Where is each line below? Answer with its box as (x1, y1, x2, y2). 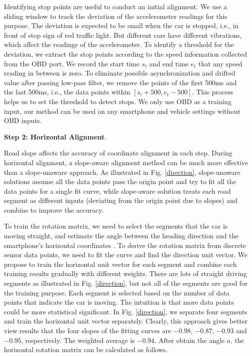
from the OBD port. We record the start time (4, 58, 140, 68)
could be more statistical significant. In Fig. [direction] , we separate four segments (4, 306, 248, 316)
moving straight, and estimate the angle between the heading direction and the (4, 231, 239, 241)
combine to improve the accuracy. (4, 204, 104, 215)
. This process (192, 87, 234, 97)
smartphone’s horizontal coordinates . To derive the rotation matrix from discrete (4, 240, 246, 250)
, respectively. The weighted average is (21, 335, 135, 345)
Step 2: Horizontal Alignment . (4, 131, 107, 141)
